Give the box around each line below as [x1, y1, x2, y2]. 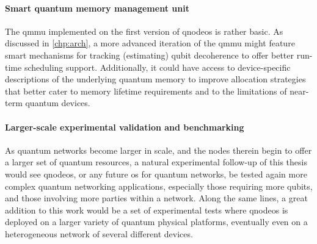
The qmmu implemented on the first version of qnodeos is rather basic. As [5, 24, 283, 37]
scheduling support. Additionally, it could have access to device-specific [24, 60, 291, 73]
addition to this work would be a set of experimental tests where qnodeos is [5, 203, 288, 216]
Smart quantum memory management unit [5, 1, 189, 14]
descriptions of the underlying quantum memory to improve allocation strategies [5, 73, 306, 85]
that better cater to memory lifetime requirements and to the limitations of [5, 84, 287, 97]
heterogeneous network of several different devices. [5, 227, 193, 240]
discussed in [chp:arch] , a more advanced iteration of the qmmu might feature [5, 37, 295, 49]
